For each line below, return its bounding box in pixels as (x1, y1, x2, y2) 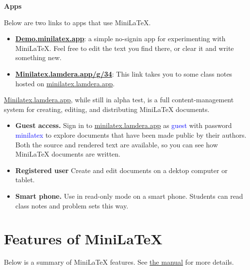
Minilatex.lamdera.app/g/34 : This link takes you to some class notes (15, 68, 233, 79)
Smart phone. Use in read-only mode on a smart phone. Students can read (15, 191, 243, 201)
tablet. (15, 175, 35, 185)
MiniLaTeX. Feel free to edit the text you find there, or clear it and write (15, 43, 234, 53)
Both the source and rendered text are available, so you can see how (15, 139, 218, 149)
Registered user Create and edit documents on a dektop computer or (15, 165, 228, 175)
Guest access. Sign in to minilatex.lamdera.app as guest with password (15, 120, 232, 130)
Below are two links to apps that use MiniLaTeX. (4, 17, 151, 27)
